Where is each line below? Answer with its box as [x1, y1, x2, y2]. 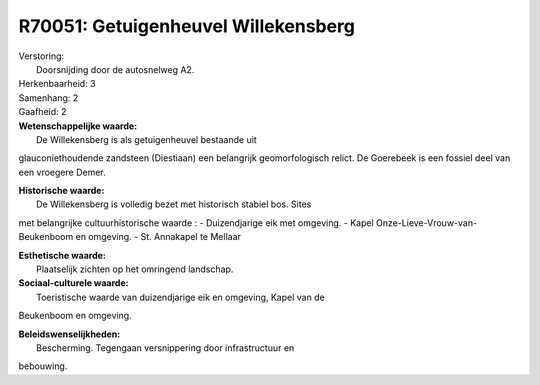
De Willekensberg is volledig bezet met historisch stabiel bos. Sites [36, 198, 312, 210]
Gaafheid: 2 [18, 106, 67, 118]
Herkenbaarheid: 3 [18, 78, 96, 90]
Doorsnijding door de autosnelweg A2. [36, 63, 195, 75]
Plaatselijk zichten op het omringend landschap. [36, 263, 234, 275]
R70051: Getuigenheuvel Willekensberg [18, 15, 355, 37]
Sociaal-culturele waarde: [18, 277, 129, 289]
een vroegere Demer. [18, 166, 107, 178]
